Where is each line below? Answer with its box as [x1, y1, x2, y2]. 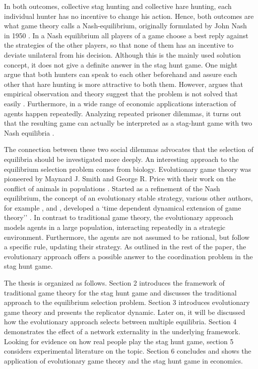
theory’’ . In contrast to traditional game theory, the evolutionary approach [4, 212, 233, 222]
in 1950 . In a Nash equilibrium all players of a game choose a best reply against [4, 30, 249, 40]
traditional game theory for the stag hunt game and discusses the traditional [4, 287, 237, 297]
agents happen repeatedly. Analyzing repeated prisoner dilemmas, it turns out [4, 108, 242, 118]
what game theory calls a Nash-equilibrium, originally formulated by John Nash [4, 20, 247, 31]
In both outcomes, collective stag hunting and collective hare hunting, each [4, 1, 232, 11]
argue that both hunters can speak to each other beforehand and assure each [4, 69, 237, 79]
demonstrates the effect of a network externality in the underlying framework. [4, 326, 241, 336]
